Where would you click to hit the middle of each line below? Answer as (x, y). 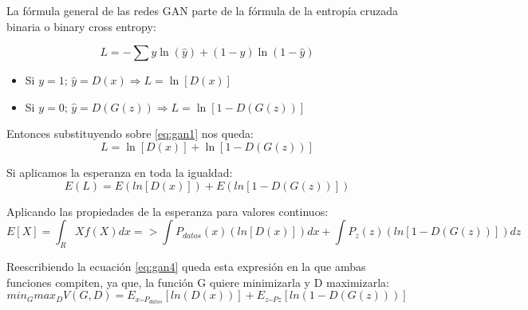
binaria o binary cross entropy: (81, 26)
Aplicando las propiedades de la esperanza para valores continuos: (167, 211)
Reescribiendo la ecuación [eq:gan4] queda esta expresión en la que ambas (186, 266)
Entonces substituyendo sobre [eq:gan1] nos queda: (130, 133)
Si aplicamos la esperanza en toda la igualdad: (120, 172)
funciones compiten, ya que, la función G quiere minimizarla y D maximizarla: (198, 282)
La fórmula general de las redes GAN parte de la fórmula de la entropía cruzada (203, 10)
